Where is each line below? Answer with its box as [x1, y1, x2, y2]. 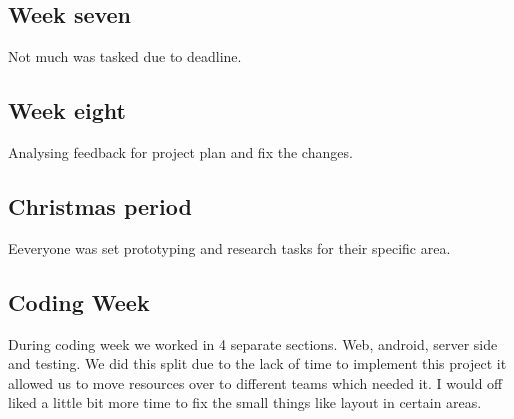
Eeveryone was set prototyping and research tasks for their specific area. [8, 237, 451, 258]
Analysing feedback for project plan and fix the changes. [8, 142, 353, 162]
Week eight [8, 95, 126, 126]
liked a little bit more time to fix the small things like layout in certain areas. [8, 392, 482, 413]
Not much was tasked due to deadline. [8, 46, 242, 67]
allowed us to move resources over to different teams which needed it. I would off [8, 372, 503, 393]
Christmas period [8, 190, 192, 221]
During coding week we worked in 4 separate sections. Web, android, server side [8, 333, 498, 354]
